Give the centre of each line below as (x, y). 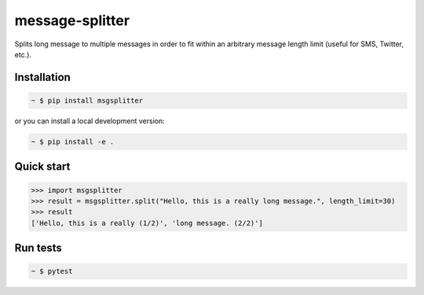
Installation (42, 77)
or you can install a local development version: (90, 121)
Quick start (42, 167)
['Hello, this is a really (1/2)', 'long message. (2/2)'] (147, 223)
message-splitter (72, 20)
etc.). (23, 54)
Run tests (38, 248)
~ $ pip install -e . (73, 142)
